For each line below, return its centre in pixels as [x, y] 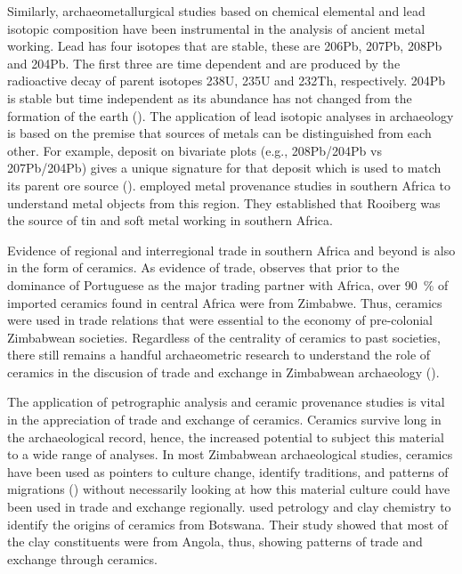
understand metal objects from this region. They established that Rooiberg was [224, 202]
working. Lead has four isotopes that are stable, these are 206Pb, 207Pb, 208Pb [225, 46]
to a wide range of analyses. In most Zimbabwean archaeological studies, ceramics [230, 454]
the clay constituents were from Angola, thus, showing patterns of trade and [215, 542]
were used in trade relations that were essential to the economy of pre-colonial [220, 320]
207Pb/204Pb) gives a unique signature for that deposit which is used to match [224, 168]
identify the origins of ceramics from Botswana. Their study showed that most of [228, 524]
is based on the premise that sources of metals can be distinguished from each [219, 133]
